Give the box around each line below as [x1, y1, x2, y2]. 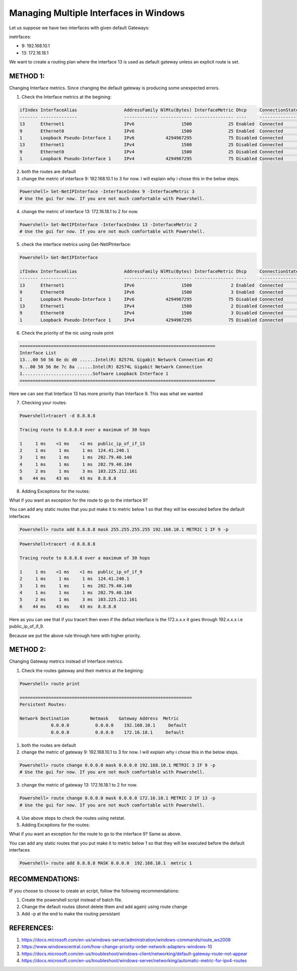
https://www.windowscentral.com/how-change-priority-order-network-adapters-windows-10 [21, 944, 212, 950]
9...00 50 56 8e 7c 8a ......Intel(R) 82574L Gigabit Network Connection [19, 364, 202, 369]
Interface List [19, 350, 56, 356]
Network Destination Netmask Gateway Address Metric [19, 715, 179, 721]
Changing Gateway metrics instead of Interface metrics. [9, 658, 124, 664]
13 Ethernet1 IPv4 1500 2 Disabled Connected [19, 303, 283, 309]
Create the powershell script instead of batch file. [21, 897, 123, 903]
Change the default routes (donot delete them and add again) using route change [21, 904, 188, 910]
